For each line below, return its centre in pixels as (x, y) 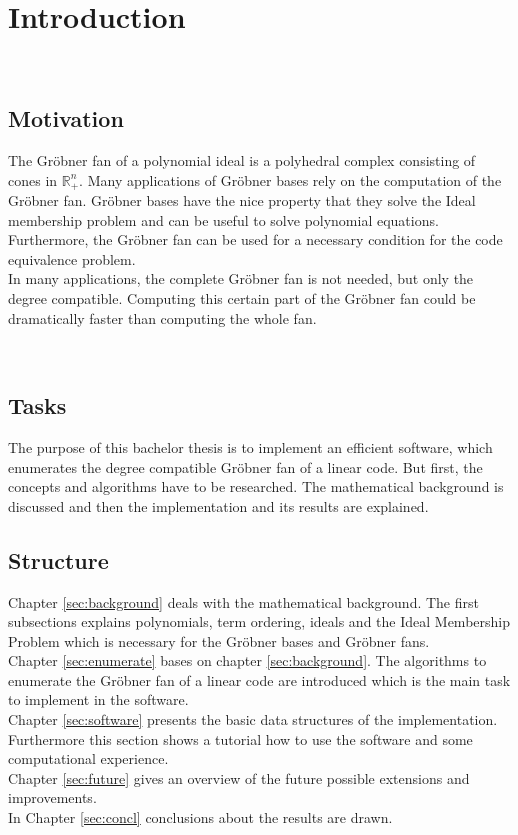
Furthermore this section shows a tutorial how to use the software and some (240, 738)
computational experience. (88, 758)
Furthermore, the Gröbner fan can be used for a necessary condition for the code (255, 239)
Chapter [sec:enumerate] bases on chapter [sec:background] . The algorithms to (247, 660)
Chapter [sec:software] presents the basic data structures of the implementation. (253, 719)
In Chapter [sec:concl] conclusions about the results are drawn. (200, 817)
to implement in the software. (98, 699)
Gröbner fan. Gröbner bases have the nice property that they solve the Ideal (242, 199)
